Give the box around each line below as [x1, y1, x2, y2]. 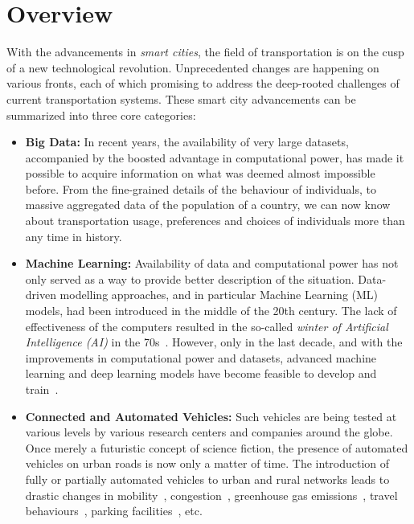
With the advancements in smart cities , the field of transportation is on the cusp [6, 43, 404, 60]
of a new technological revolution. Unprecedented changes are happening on [6, 59, 379, 76]
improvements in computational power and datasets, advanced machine [25, 349, 377, 366]
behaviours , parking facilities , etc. [25, 502, 203, 519]
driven [25, 286, 56, 303]
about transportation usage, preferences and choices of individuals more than [25, 212, 405, 229]
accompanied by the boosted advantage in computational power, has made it [25, 149, 404, 166]
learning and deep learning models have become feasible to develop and [25, 365, 377, 382]
